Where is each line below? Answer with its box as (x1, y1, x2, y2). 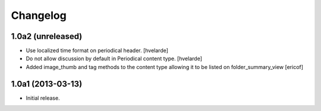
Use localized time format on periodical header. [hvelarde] (26, 47, 169, 54)
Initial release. (26, 94, 60, 102)
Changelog (11, 9, 67, 22)
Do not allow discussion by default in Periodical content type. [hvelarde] (26, 55, 202, 62)
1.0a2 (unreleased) (11, 31, 83, 41)
